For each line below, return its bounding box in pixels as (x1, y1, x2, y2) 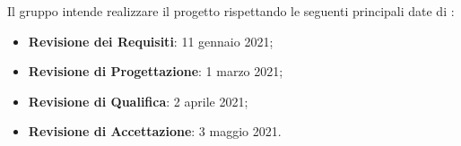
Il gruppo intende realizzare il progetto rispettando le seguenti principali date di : (7, 2, 455, 20)
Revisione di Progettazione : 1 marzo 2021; (28, 62, 283, 81)
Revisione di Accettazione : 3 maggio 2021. (28, 122, 282, 141)
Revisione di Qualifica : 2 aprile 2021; (28, 91, 248, 110)
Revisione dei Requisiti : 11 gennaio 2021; (28, 31, 274, 50)
